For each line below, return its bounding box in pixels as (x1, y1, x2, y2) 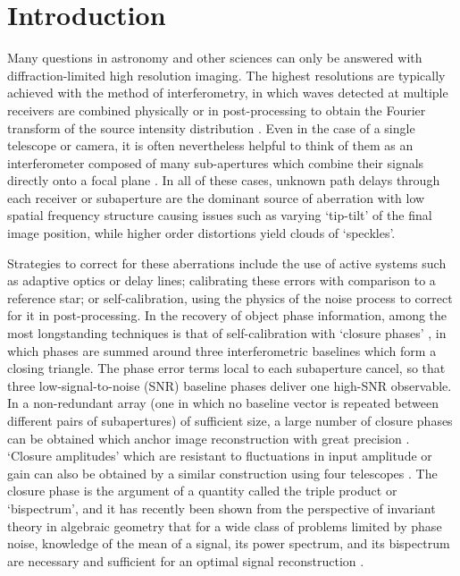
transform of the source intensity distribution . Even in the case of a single (7, 118, 415, 137)
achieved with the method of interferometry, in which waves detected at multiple (7, 83, 448, 102)
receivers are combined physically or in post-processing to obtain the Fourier (7, 100, 426, 119)
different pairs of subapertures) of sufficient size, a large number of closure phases (7, 411, 453, 429)
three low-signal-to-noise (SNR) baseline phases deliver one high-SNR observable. (7, 376, 452, 394)
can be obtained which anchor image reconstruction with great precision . (7, 428, 410, 447)
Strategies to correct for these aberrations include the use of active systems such (7, 253, 447, 272)
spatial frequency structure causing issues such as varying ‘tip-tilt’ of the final (7, 206, 432, 224)
